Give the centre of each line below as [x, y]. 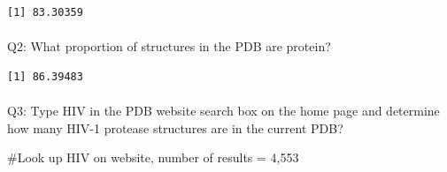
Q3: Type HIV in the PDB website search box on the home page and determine [223, 110]
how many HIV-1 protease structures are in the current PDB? [175, 127]
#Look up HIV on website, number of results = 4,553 [153, 157]
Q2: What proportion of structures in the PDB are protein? [169, 46]
